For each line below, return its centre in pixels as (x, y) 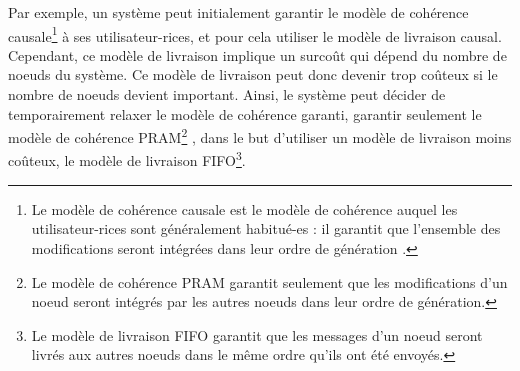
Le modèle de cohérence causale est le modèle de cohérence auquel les (244, 208)
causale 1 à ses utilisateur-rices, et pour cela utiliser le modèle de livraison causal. (255, 34)
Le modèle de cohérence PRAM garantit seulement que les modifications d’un (269, 281)
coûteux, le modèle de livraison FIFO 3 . (127, 159)
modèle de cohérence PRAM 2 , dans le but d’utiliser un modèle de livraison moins (260, 135)
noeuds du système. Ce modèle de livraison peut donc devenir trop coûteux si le (253, 74)
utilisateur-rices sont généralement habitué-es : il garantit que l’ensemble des (266, 228)
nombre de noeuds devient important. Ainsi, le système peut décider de (227, 94)
